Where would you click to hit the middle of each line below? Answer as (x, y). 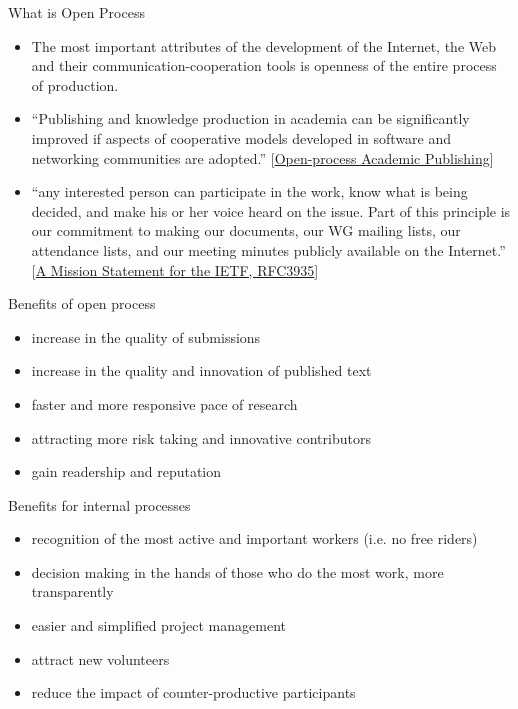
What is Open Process (76, 12)
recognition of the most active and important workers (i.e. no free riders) (254, 538)
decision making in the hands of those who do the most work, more (237, 571)
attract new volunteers (100, 658)
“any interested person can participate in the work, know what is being (249, 191)
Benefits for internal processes (99, 504)
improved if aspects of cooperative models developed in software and (241, 137)
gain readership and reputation (126, 471)
